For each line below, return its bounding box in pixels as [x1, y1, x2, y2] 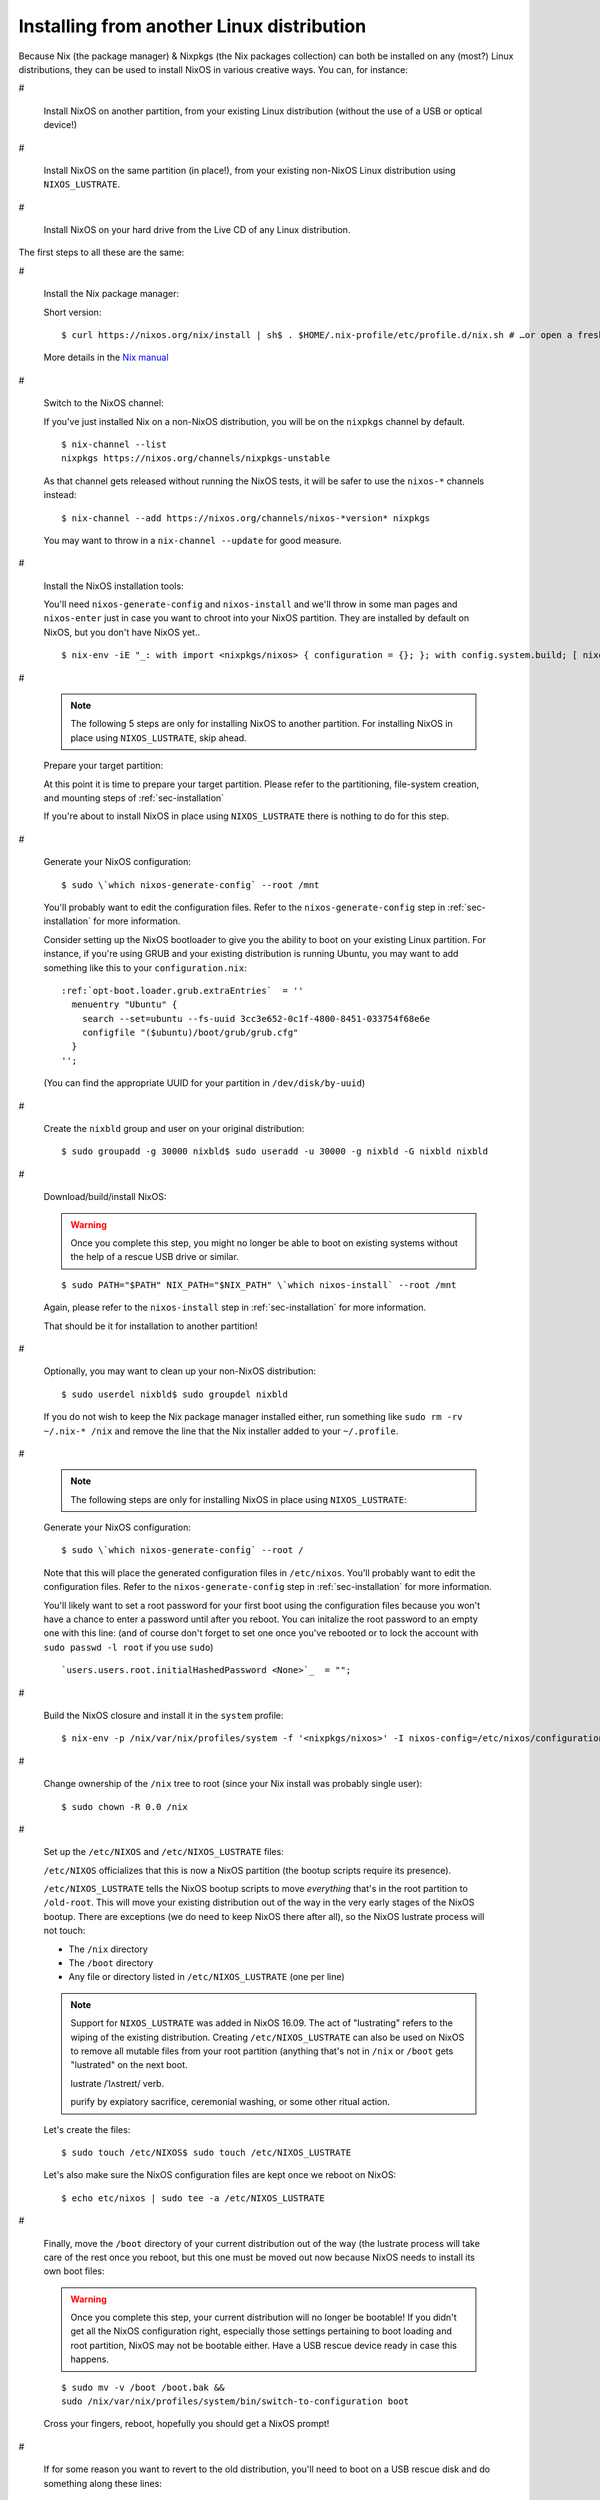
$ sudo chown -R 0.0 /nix [61, 1801, 189, 1812]
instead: [43, 489, 77, 501]
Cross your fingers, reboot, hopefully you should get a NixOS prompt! [43, 2418, 330, 2430]
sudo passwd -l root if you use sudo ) [43, 1641, 214, 1653]
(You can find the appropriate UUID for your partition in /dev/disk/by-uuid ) [43, 1077, 365, 1089]
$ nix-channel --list [61, 438, 167, 450]
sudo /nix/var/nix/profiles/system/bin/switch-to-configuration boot [61, 2396, 410, 2407]
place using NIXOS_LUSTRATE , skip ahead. [70, 731, 247, 744]
